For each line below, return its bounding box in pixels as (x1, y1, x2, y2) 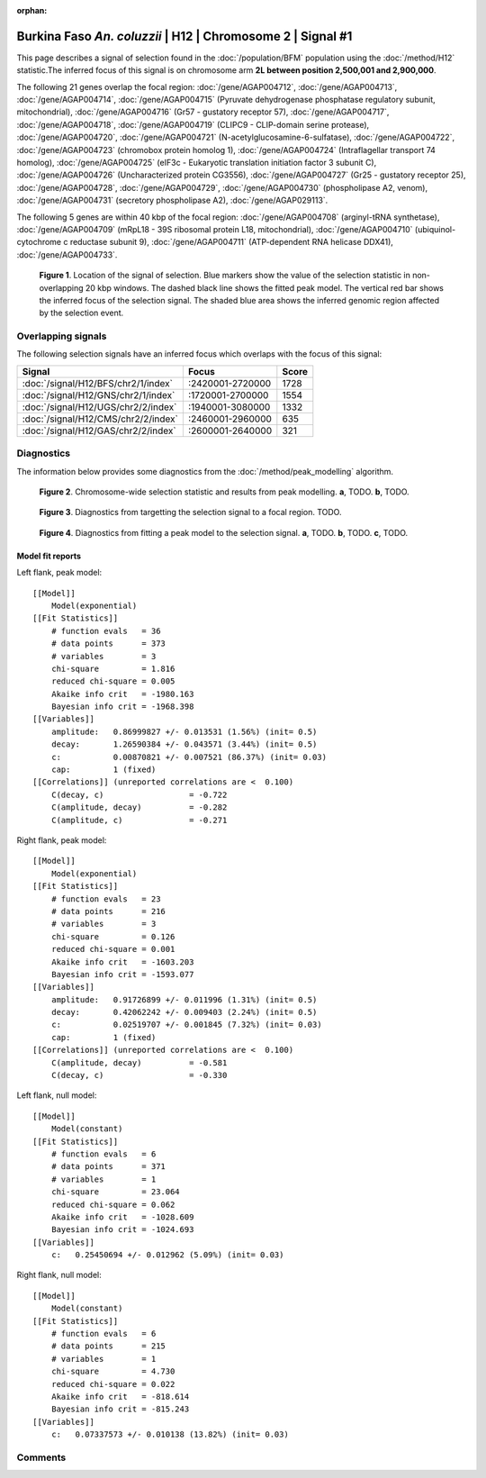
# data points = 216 (50, 906, 166, 916)
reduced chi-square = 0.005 (50, 676, 175, 686)
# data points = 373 (50, 639, 166, 648)
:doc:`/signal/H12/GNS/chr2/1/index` (22, 388, 175, 401)
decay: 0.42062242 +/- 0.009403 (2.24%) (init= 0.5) (50, 1007, 318, 1018)
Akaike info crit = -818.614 (50, 1392, 190, 1401)
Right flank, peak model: (16, 834, 107, 846)
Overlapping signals (16, 330, 107, 342)
